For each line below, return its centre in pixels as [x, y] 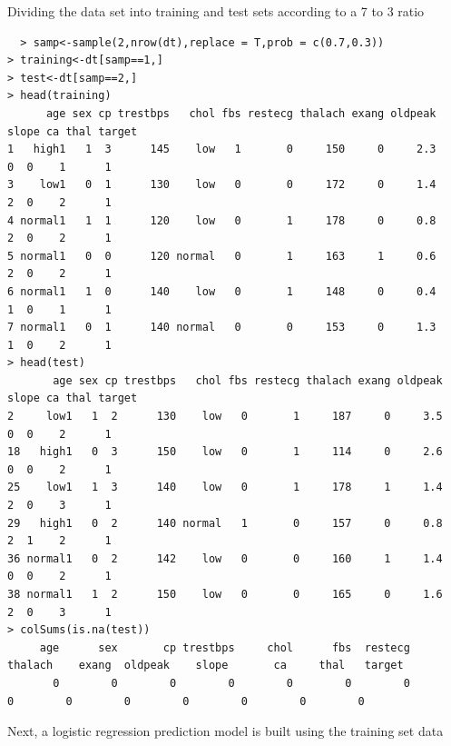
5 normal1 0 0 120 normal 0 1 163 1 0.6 [222, 256]
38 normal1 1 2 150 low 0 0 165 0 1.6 [225, 594]
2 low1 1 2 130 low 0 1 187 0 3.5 [225, 417]
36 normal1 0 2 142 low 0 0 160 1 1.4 [225, 558]
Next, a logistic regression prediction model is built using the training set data [225, 731]
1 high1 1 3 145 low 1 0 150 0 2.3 [222, 149]
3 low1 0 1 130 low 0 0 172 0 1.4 [222, 185]
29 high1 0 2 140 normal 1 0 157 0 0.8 [225, 523]
